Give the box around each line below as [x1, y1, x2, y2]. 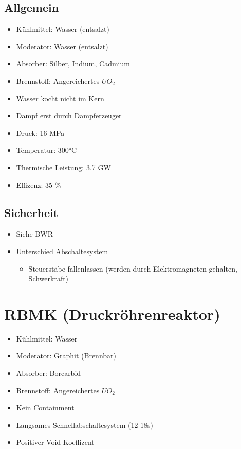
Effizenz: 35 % [16, 179, 61, 190]
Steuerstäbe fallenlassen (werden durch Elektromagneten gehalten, [28, 263, 237, 274]
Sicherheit [4, 204, 59, 220]
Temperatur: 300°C [16, 145, 77, 155]
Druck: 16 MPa [16, 127, 65, 138]
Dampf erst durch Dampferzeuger [16, 110, 122, 121]
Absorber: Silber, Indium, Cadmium [16, 58, 130, 69]
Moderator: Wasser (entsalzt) [16, 41, 108, 51]
